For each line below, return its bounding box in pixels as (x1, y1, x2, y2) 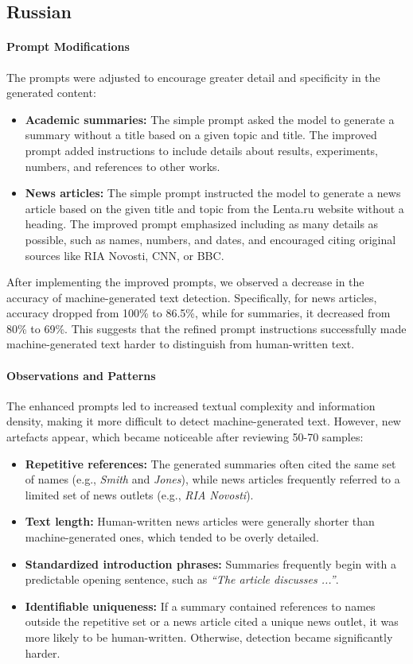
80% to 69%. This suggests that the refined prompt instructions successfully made (6, 320, 407, 336)
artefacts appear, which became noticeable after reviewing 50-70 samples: (6, 429, 364, 445)
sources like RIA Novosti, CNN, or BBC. (25, 247, 224, 263)
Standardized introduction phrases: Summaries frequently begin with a (25, 555, 396, 572)
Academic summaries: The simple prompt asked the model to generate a (25, 111, 395, 127)
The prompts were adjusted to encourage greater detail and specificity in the (6, 68, 380, 85)
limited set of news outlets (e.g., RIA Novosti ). (25, 486, 254, 503)
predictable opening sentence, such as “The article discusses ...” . (25, 571, 339, 588)
